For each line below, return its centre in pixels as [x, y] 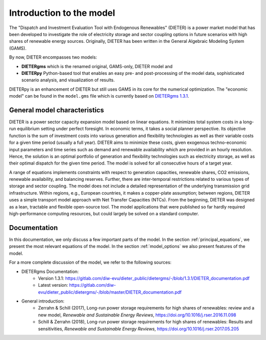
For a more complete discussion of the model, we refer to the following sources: [90, 262]
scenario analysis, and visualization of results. [68, 80]
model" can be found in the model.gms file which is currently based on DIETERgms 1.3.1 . [99, 96]
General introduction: [43, 301]
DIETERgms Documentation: [50, 272]
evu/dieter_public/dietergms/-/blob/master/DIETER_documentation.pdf [110, 292]
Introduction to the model [62, 13]
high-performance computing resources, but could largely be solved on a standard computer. [104, 214]
